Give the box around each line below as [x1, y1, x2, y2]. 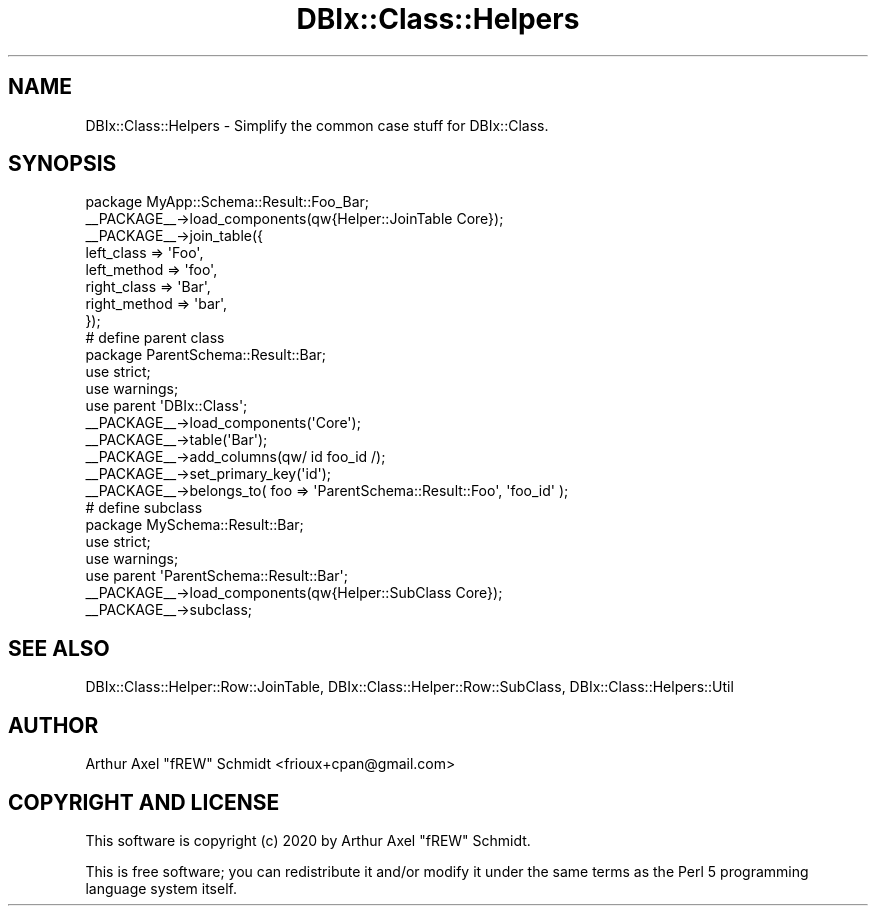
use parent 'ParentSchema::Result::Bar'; [85, 567, 348, 585]
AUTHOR [8, 712, 99, 738]
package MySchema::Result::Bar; [85, 516, 304, 534]
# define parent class [85, 329, 225, 347]
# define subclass [85, 499, 203, 517]
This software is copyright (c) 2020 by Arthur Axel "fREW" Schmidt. [85, 831, 531, 849]
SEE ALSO [8, 635, 110, 661]
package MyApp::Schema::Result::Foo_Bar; [85, 193, 370, 211]
